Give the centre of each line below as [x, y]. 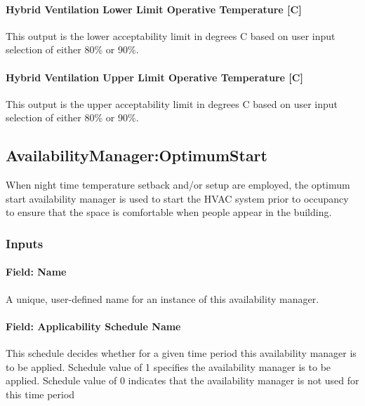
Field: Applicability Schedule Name [93, 326]
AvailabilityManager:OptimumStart [137, 155]
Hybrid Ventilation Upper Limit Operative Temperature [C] [154, 77]
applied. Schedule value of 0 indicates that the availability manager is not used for [182, 380]
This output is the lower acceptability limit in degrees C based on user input [171, 35]
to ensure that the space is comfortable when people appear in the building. [169, 212]
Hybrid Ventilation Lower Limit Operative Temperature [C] [154, 9]
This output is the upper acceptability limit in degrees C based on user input [172, 103]
